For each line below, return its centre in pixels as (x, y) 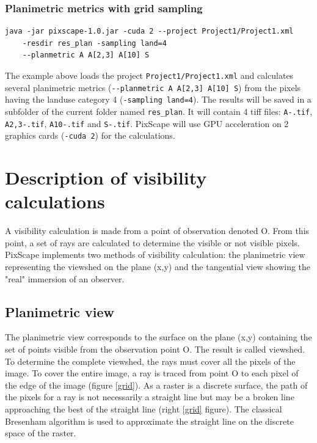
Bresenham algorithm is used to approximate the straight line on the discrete (149, 421)
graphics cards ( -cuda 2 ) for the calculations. (90, 135)
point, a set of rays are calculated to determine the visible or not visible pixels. (152, 242)
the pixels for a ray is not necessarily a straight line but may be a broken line (150, 397)
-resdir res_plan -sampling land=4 (94, 43)
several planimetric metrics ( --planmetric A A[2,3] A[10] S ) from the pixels (153, 87)
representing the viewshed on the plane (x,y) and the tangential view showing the (158, 267)
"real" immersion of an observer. (65, 278)
